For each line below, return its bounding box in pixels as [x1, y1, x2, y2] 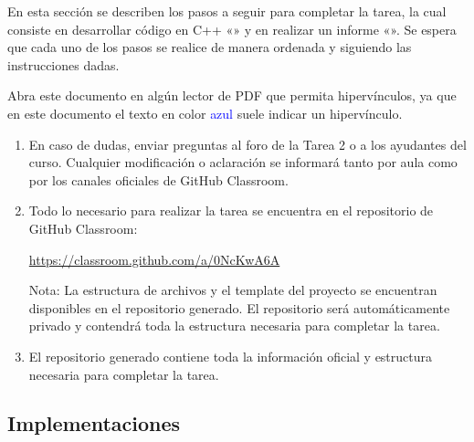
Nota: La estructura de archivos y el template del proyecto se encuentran [28, 280, 437, 300]
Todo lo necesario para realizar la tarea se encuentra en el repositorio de [28, 201, 434, 220]
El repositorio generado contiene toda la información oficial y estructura [28, 346, 433, 365]
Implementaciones [7, 409, 181, 437]
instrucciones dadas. [7, 55, 120, 74]
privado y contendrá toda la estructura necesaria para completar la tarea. [28, 316, 440, 335]
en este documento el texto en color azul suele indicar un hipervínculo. [7, 103, 403, 122]
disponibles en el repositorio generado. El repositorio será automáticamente [28, 298, 450, 317]
